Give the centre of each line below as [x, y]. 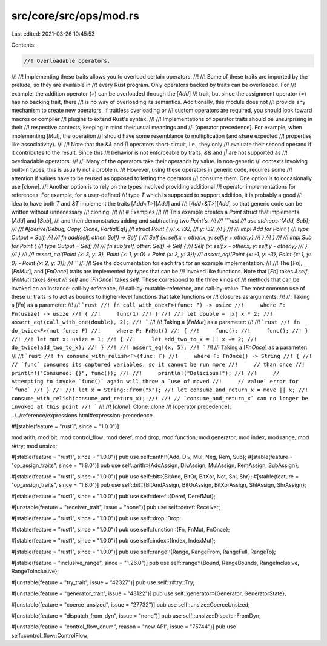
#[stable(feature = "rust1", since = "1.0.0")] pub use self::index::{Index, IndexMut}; [114, 541]
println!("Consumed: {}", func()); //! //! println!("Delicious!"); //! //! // [145, 373]
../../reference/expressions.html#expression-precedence [82, 415]
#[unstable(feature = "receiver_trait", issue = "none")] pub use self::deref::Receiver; [116, 507]
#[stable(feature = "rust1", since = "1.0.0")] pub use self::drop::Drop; [96, 518]
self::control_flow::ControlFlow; [50, 635]
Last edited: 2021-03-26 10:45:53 [53, 34]
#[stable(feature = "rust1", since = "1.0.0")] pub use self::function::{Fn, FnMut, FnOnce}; [121, 529]
